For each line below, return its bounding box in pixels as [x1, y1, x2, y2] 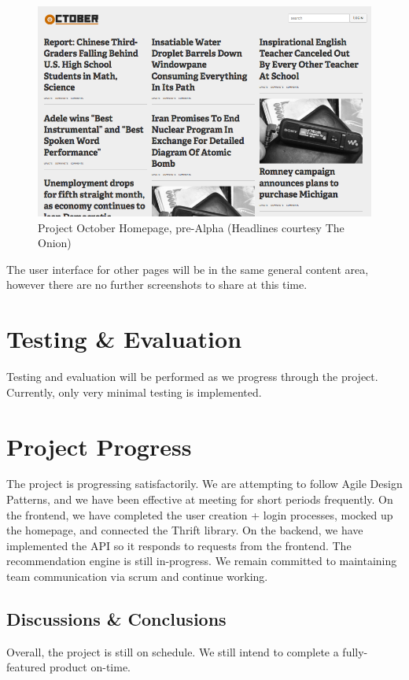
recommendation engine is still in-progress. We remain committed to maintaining [6, 552, 397, 569]
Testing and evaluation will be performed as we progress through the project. [6, 368, 378, 385]
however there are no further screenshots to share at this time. [6, 276, 308, 293]
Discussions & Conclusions [6, 606, 227, 630]
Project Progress [6, 430, 192, 462]
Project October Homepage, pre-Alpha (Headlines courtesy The [38, 219, 345, 235]
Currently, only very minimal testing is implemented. [6, 383, 262, 400]
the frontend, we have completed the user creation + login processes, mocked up [6, 506, 393, 523]
